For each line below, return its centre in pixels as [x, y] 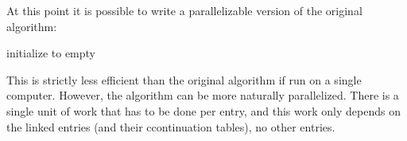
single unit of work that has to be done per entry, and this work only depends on [203, 110]
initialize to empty [51, 53]
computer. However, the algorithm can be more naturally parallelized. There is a [203, 95]
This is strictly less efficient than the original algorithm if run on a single [184, 79]
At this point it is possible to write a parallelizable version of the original [184, 10]
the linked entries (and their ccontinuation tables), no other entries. [171, 126]
